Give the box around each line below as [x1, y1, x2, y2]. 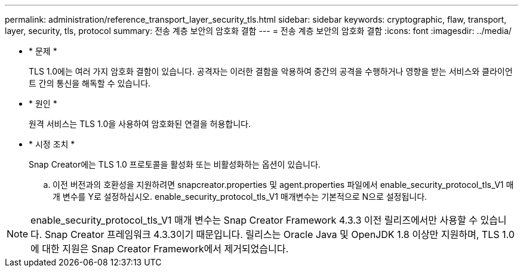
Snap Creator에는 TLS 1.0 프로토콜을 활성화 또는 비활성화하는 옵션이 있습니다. [29, 159, 321, 169]
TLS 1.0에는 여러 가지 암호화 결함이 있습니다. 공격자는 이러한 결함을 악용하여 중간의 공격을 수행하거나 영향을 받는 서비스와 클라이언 [29, 66, 513, 76]
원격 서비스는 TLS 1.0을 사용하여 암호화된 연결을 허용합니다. [29, 119, 251, 129]
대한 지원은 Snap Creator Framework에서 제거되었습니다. [42, 243, 289, 255]
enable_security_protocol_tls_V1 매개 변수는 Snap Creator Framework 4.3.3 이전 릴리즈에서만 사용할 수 [30, 214, 478, 226]
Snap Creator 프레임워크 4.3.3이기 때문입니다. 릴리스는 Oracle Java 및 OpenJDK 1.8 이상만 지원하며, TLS [44, 228, 500, 240]
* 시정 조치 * [29, 139, 75, 149]
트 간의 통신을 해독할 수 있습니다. [29, 78, 151, 88]
